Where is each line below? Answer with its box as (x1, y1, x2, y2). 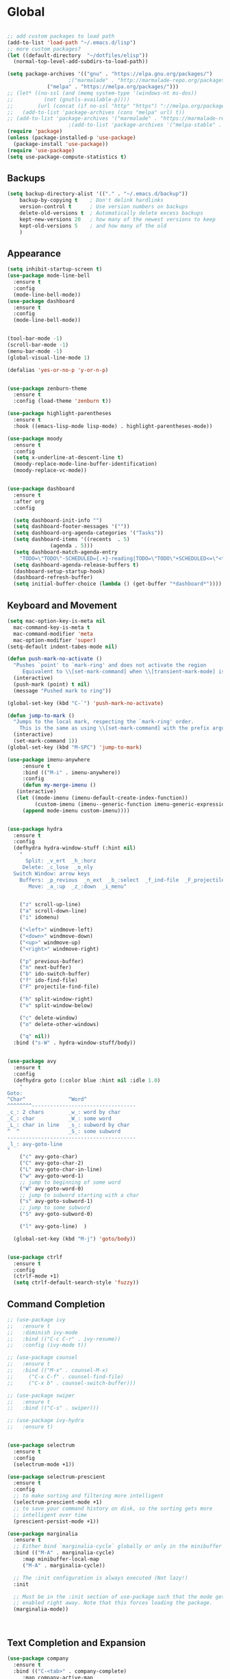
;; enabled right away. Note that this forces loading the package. (13, 1600, 213, 1606)
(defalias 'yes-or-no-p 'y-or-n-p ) (7, 366, 109, 373)
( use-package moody (7, 435, 63, 442)
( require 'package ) (7, 128, 63, 135)
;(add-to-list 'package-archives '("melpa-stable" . (68, 121, 222, 129)
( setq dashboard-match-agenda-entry (13, 549, 118, 556)
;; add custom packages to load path (7, 32, 115, 40)
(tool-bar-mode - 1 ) (7, 335, 63, 343)
